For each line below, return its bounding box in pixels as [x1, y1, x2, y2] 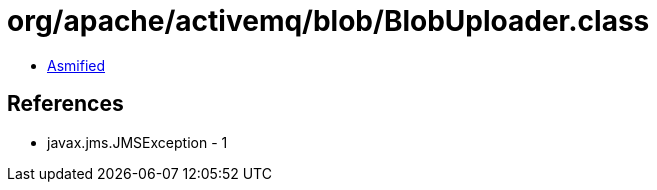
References [7, 91, 124, 117]
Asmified [47, 56, 106, 74]
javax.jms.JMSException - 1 [47, 133, 228, 151]
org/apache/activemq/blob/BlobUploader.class [7, 4, 650, 38]
